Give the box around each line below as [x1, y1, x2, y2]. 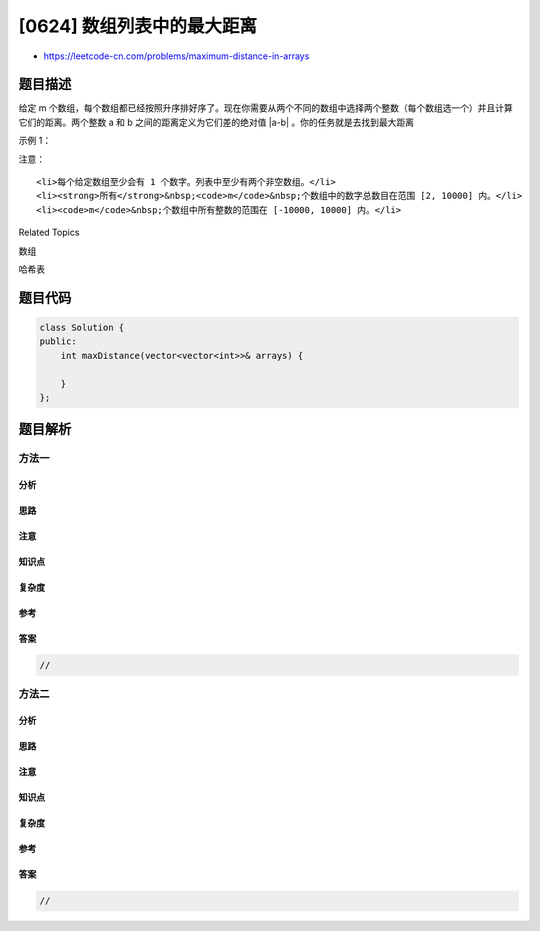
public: [39, 336, 77, 347]
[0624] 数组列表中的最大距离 [18, 15, 257, 37]
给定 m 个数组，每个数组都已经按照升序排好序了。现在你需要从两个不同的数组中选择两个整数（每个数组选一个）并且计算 [18, 102, 514, 114]
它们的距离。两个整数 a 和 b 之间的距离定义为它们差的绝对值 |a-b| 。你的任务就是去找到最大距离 [18, 116, 415, 128]
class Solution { [39, 321, 125, 333]
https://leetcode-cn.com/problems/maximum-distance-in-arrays [43, 50, 310, 62]
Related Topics [18, 226, 80, 239]
